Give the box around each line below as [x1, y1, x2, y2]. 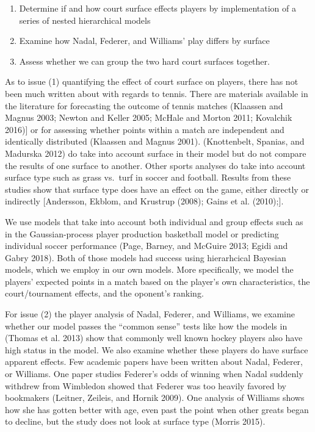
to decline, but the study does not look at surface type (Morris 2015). [5, 415, 266, 428]
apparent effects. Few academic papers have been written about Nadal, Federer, [5, 355, 303, 368]
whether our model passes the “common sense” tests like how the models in [5, 319, 288, 332]
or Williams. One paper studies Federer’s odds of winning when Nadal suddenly [5, 367, 303, 380]
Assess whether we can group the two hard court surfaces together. [19, 54, 270, 67]
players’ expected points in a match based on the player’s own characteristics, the [5, 275, 310, 287]
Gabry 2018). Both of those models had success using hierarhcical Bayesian [5, 251, 286, 264]
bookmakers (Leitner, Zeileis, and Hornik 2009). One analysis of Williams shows [5, 391, 305, 404]
